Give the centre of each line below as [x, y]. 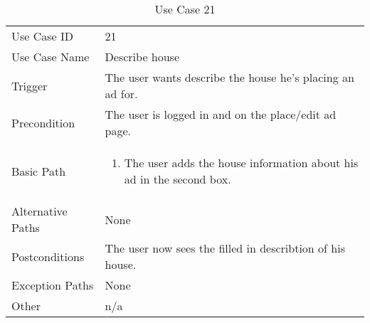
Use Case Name [51, 57]
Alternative [39, 211]
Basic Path [39, 171]
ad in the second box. [178, 179]
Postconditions [48, 256]
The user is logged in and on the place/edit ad [221, 114]
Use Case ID [43, 36]
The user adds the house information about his [241, 163]
